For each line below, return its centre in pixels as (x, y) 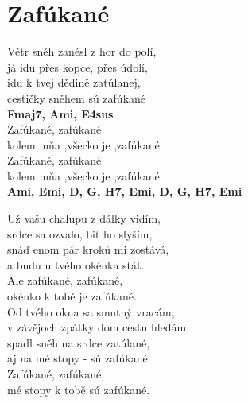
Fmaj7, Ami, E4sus (60, 113)
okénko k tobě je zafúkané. (72, 296)
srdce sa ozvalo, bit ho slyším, (80, 233)
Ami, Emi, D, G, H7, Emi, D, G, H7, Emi (125, 191)
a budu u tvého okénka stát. (76, 264)
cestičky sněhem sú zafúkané (77, 97)
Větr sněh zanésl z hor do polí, (82, 51)
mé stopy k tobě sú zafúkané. (79, 389)
